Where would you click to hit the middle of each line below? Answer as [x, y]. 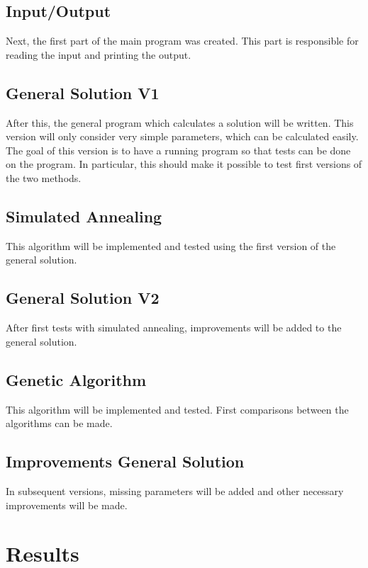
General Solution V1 [83, 92]
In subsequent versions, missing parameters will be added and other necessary [175, 490]
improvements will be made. [67, 505]
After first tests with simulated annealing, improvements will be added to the [174, 328]
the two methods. [44, 177]
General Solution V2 [83, 298]
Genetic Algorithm [76, 379]
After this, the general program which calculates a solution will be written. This [180, 122]
